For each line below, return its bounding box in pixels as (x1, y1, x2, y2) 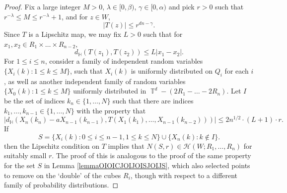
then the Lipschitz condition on (4, 140, 100, 151)
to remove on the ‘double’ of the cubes (4, 170, 121, 180)
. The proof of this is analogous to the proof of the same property (52, 150, 251, 161)
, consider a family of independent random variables (45, 56, 203, 66)
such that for (143, 29, 183, 39)
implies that (108, 140, 144, 151)
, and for (61, 11, 88, 21)
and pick (168, 1, 195, 11)
